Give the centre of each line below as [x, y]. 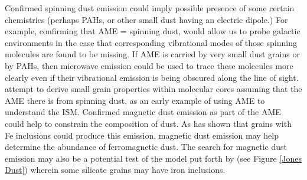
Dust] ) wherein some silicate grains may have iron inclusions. [115, 170]
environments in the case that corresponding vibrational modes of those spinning [151, 42]
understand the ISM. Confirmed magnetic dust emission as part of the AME [143, 112]
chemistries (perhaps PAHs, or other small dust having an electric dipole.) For [146, 19]
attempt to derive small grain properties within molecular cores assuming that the [153, 89]
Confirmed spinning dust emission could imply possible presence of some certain [150, 8]
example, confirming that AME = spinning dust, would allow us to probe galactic [153, 31]
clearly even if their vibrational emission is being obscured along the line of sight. [152, 77]
